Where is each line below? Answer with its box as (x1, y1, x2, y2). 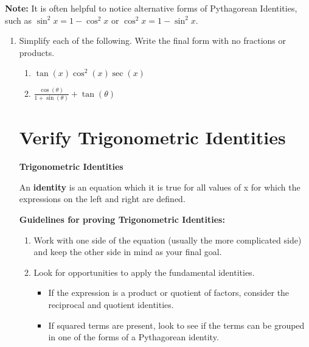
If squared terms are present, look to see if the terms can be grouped (48, 318, 305, 331)
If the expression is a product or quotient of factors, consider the (48, 286, 290, 299)
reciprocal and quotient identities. (48, 298, 174, 310)
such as (5, 13, 32, 26)
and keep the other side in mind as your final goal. (33, 245, 222, 258)
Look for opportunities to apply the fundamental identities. (33, 265, 255, 278)
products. (19, 46, 55, 58)
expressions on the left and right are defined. (19, 192, 186, 205)
